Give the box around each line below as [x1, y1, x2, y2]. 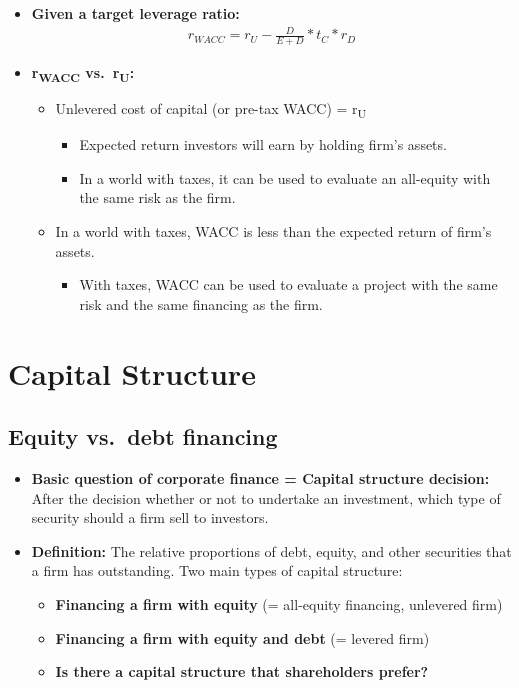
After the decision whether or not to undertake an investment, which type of [31, 487, 501, 508]
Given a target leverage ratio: [31, 3, 240, 23]
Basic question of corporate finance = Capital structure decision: [31, 467, 490, 488]
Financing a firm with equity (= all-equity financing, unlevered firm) [55, 593, 503, 614]
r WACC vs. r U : [31, 61, 135, 85]
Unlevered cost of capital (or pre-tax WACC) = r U [55, 98, 367, 121]
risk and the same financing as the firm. [79, 293, 323, 314]
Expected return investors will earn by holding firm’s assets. [79, 134, 447, 155]
